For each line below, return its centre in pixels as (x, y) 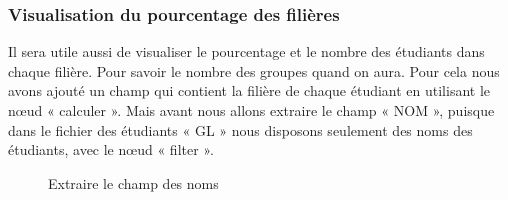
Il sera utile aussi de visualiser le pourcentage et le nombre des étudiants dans (246, 51)
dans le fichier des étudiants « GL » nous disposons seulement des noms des (240, 129)
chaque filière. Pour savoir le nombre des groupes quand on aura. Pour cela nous (254, 70)
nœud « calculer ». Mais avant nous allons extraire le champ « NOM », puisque (251, 110)
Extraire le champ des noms (133, 182)
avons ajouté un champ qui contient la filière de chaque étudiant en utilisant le (249, 90)
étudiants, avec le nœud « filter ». (111, 149)
